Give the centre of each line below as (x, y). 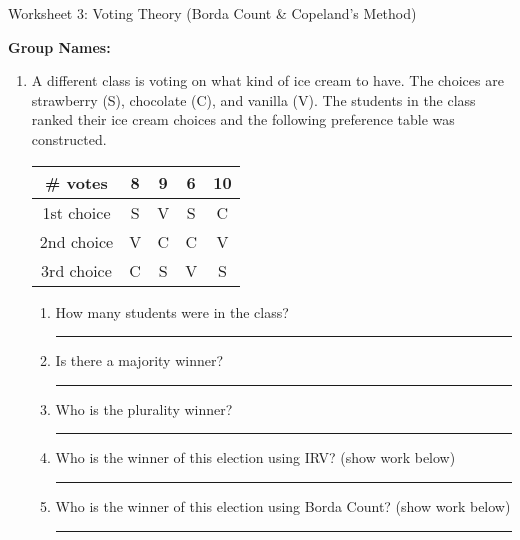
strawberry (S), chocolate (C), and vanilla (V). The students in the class (253, 99)
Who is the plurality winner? (144, 408)
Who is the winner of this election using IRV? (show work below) (255, 457)
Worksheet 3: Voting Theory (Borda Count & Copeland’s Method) (212, 13)
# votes (76, 182)
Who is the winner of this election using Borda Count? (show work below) (283, 505)
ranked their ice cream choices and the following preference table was (243, 119)
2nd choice (76, 241)
